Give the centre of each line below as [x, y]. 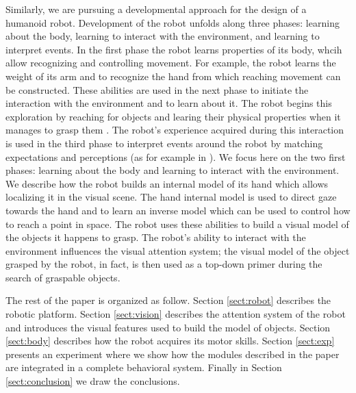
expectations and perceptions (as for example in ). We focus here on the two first [176, 156]
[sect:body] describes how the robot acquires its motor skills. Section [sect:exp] [170, 341]
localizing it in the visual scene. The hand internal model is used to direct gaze [171, 197]
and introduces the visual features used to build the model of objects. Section [168, 327]
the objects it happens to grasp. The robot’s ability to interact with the [156, 237]
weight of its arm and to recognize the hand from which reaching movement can [173, 76]
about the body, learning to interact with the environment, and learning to [163, 36]
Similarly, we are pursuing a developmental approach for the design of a [156, 9]
